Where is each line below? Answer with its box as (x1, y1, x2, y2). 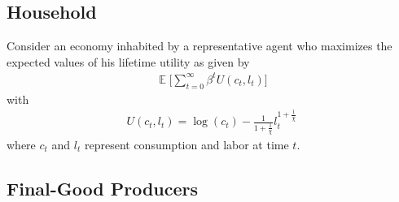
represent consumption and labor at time (84, 135, 289, 153)
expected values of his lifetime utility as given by (7, 53, 250, 70)
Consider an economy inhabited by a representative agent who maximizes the (7, 37, 392, 54)
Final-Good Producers (7, 175, 199, 200)
